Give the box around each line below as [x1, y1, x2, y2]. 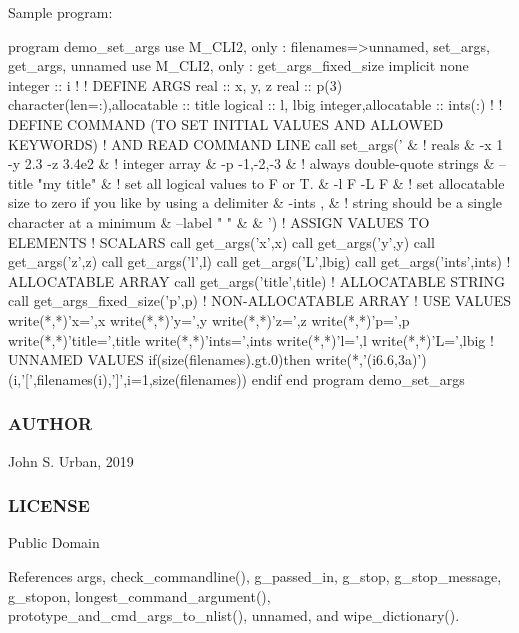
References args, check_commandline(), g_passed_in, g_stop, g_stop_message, [8, 565, 502, 586]
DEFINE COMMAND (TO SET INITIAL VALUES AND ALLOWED [8, 113, 444, 134]
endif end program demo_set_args [251, 368, 465, 389]
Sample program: [8, 2, 113, 22]
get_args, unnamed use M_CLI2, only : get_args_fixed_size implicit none [8, 55, 469, 76]
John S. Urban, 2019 [8, 450, 134, 471]
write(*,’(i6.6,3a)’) [315, 349, 427, 370]
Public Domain [8, 532, 100, 553]
